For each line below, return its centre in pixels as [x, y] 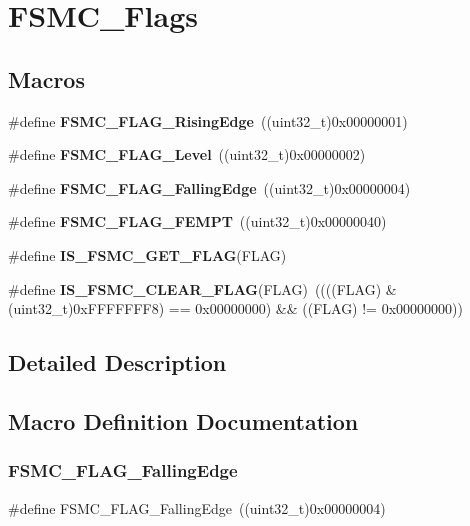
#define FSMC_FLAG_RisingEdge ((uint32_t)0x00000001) [208, 120]
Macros [46, 78]
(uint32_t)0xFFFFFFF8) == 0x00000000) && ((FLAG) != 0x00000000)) [235, 308]
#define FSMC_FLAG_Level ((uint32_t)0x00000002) [187, 154]
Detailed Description [117, 362]
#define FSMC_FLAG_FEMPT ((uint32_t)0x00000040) [197, 221]
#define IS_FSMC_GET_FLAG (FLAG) [147, 254]
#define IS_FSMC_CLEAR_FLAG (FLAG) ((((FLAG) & [202, 288]
